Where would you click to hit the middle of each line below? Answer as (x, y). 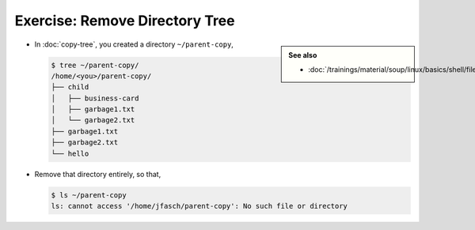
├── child (70, 87)
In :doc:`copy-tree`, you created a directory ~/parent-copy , (134, 44)
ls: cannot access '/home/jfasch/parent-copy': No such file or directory (199, 206)
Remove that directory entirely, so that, (98, 174)
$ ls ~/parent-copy (89, 195)
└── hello (70, 153)
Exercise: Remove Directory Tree (125, 21)
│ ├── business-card (95, 98)
